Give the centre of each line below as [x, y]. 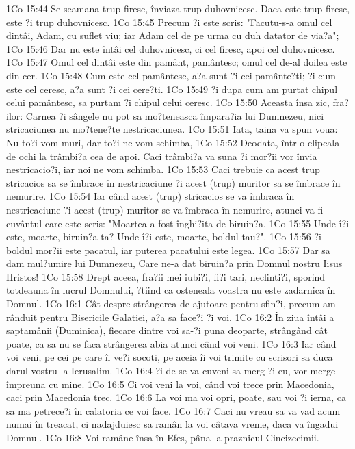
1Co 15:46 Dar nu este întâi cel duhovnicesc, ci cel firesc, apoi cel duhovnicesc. [171, 48]
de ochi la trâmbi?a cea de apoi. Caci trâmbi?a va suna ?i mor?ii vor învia [162, 156]
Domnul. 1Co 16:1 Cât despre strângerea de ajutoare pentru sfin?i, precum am [171, 304]
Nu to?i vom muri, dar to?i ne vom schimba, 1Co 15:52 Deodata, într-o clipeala [173, 142]
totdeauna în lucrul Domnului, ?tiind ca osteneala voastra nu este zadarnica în [171, 290]
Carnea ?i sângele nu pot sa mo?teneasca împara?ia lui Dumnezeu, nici [175, 115]
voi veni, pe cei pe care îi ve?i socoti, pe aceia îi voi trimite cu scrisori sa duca [170, 357]
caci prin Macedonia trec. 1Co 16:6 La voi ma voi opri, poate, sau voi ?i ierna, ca [176, 397]
